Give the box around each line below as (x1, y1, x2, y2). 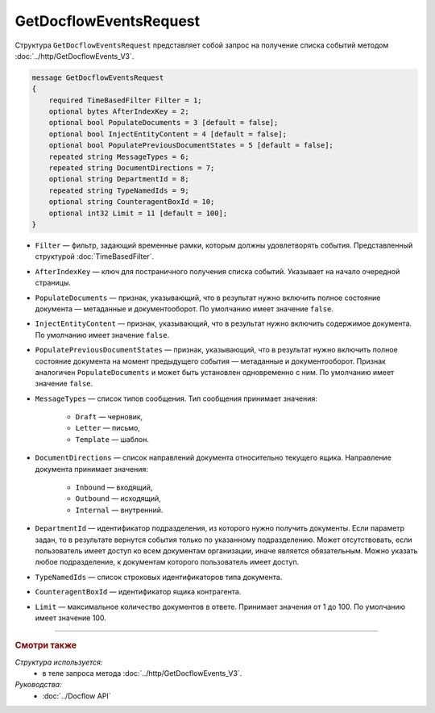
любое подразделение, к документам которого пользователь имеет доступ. (35, 557, 300, 567)
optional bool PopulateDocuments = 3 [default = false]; (48, 118, 279, 127)
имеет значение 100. (35, 613, 106, 623)
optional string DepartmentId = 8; (48, 174, 189, 184)
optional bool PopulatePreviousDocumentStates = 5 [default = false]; (48, 141, 334, 150)
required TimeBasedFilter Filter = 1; (48, 95, 202, 105)
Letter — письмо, (75, 423, 140, 433)
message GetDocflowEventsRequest (31, 73, 164, 82)
